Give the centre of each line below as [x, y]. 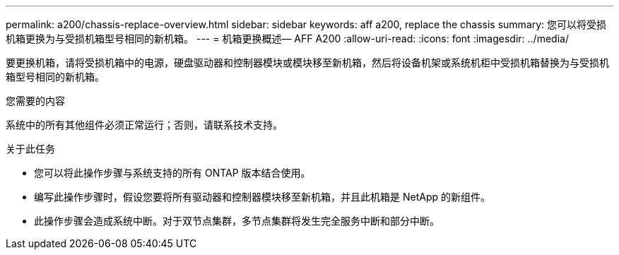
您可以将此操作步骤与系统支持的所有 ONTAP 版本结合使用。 [172, 173]
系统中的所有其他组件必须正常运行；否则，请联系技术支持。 [144, 125]
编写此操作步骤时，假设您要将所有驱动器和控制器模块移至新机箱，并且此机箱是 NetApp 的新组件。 [262, 197]
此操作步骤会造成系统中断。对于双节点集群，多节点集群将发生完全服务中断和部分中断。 [237, 221]
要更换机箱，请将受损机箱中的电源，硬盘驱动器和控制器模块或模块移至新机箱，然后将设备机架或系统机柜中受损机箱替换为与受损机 [307, 63]
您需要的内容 [35, 101]
